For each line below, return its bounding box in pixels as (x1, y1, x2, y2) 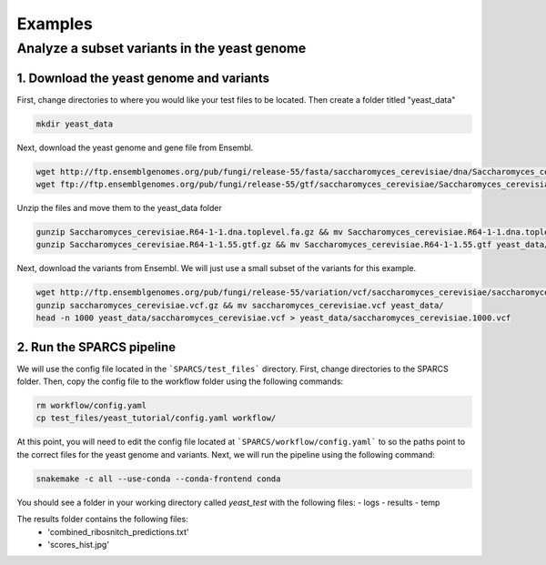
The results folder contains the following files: (16, 514, 188, 525)
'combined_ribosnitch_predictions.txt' (47, 526, 189, 537)
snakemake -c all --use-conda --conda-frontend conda (35, 473, 281, 484)
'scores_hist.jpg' (47, 539, 109, 550)
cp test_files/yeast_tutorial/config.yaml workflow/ (35, 413, 277, 423)
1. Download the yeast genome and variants (16, 70, 270, 86)
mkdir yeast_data (35, 118, 114, 129)
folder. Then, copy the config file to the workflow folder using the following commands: (16, 376, 344, 387)
